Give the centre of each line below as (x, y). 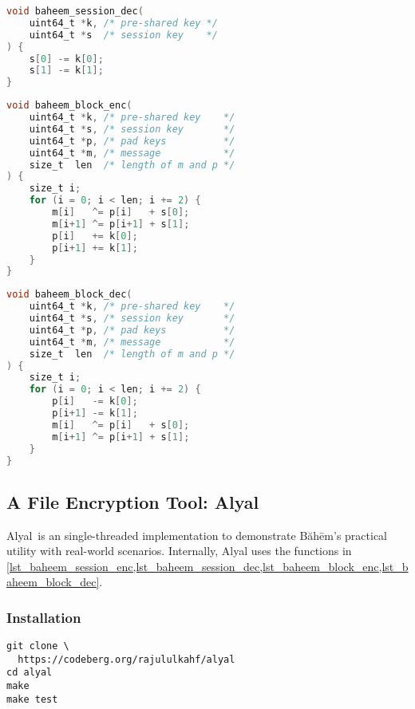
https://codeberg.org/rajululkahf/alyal (126, 659)
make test (32, 699)
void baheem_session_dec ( (75, 11)
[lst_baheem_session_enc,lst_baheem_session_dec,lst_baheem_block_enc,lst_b (207, 566)
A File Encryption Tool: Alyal (133, 501)
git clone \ (38, 646)
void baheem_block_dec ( (69, 295)
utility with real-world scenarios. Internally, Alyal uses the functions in (179, 551)
